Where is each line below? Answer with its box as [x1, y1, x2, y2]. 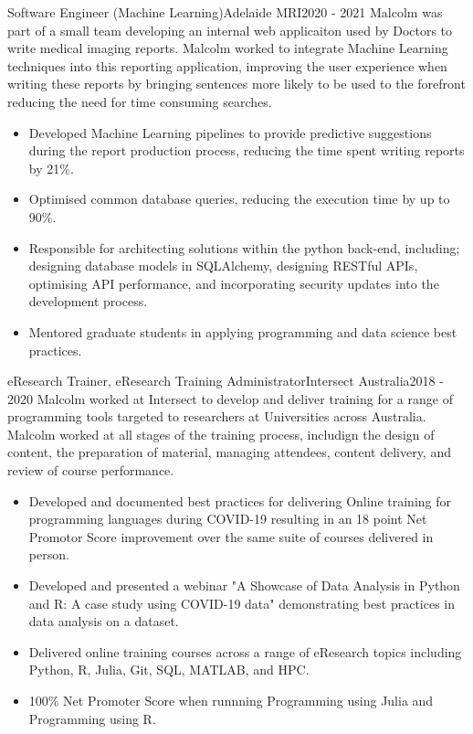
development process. [28, 292, 148, 311]
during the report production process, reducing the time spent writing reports [28, 141, 465, 160]
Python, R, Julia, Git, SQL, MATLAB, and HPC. [28, 660, 310, 679]
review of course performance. [7, 461, 174, 480]
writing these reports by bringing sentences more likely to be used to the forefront [7, 74, 466, 93]
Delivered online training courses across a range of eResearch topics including [28, 642, 462, 661]
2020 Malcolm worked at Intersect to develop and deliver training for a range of [7, 388, 453, 408]
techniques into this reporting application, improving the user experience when [7, 56, 447, 75]
